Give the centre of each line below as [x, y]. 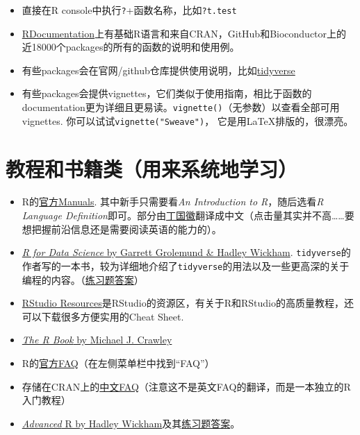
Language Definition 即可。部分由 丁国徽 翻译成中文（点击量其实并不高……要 [188, 215]
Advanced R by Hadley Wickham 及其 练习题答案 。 [131, 423]
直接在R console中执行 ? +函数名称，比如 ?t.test [129, 10]
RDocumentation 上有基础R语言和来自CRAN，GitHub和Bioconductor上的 [184, 33]
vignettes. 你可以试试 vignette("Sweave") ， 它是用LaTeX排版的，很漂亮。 [188, 120]
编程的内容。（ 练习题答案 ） [83, 279]
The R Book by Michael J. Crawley [97, 340]
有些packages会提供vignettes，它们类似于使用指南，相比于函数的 [167, 93]
